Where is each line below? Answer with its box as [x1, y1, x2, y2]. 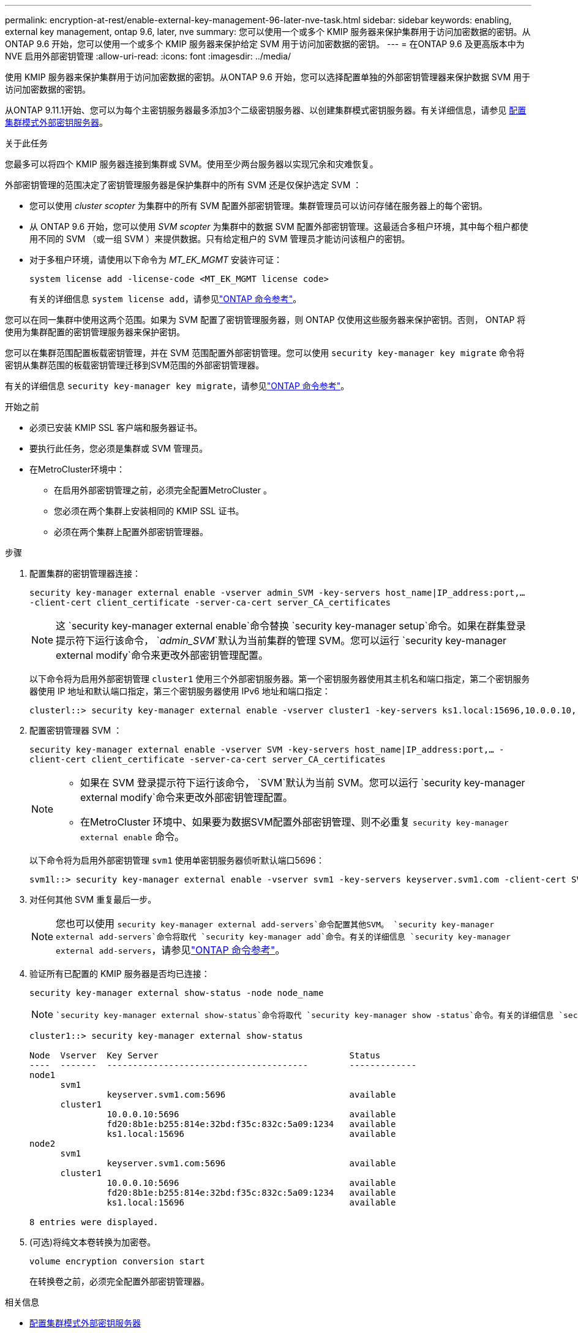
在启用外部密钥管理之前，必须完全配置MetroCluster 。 [54, 485, 272, 495]
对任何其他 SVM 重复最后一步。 [29, 894, 157, 905]
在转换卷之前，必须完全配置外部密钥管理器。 [29, 1276, 209, 1286]
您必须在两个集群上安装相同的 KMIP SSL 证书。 [54, 506, 244, 516]
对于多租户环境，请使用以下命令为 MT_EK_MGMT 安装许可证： [29, 254, 283, 265]
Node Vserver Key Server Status [29, 1050, 381, 1060]
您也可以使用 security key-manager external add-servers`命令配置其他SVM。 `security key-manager [56, 917, 494, 930]
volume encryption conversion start [29, 1256, 205, 1266]
